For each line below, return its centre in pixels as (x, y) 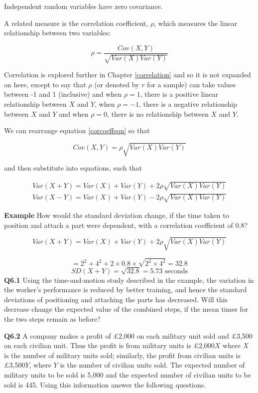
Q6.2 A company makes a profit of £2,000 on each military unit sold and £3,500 (128, 335)
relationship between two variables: (58, 33)
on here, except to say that (45, 84)
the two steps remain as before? (52, 319)
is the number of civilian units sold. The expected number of (152, 365)
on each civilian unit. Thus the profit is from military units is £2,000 (109, 345)
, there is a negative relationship (188, 104)
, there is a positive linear (179, 94)
